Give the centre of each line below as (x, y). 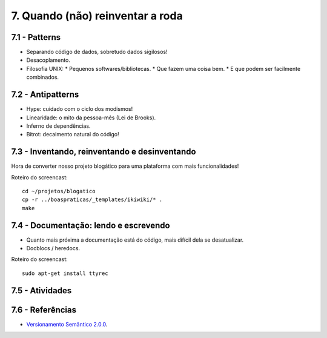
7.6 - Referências (44, 310)
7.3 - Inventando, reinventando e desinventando (104, 152)
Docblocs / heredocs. (53, 248)
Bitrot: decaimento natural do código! (73, 134)
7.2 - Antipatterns (45, 95)
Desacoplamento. (48, 60)
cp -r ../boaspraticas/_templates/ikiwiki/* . (92, 200)
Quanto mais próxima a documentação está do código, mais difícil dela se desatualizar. (135, 240)
